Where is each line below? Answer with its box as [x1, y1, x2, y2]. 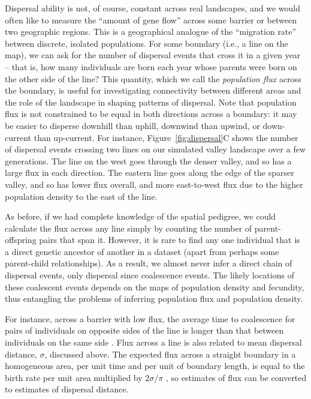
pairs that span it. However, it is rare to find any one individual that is [39, 233, 300, 246]
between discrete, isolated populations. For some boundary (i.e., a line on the [5, 37, 288, 49]
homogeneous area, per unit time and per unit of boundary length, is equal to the [5, 359, 305, 372]
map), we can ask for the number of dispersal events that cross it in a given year [5, 49, 301, 61]
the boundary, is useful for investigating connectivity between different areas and [5, 84, 301, 97]
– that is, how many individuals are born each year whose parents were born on [5, 60, 297, 73]
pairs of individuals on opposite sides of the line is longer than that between [5, 324, 284, 337]
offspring [5, 233, 37, 246]
